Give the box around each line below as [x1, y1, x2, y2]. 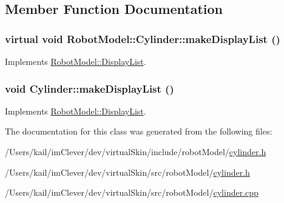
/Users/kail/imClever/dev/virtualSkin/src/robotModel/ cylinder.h [5, 165, 250, 178]
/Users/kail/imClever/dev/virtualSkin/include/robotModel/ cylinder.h [5, 145, 266, 158]
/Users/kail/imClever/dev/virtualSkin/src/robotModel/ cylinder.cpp [5, 186, 259, 199]
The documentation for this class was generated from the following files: [5, 125, 272, 138]
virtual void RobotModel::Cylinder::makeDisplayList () [5, 31, 280, 46]
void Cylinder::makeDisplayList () [5, 81, 174, 96]
